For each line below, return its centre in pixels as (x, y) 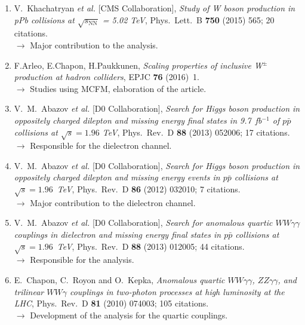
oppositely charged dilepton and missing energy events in (117, 177)
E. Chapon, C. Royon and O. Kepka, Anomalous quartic (119, 279)
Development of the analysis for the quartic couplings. (129, 315)
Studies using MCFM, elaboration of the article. (118, 88)
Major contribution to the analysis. (94, 45)
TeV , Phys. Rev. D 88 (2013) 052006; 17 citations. (196, 132)
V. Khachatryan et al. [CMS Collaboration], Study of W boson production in (155, 8)
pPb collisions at (44, 19)
